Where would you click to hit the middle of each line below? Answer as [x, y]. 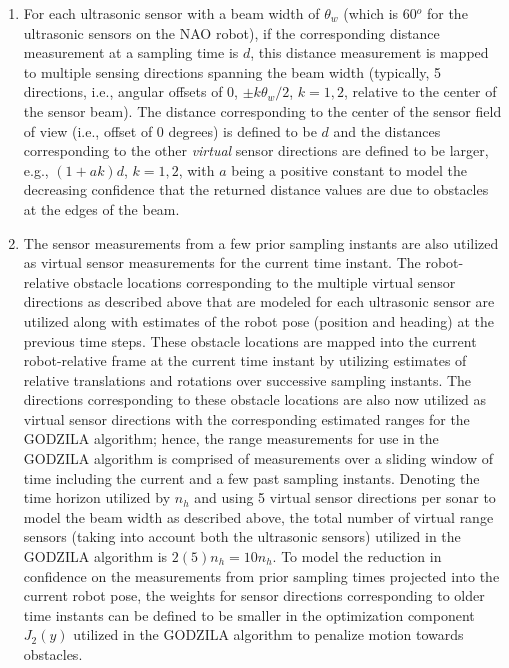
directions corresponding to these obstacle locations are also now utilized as [255, 399]
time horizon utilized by [97, 497]
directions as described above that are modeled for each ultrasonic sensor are [259, 301]
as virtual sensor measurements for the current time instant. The [222, 262]
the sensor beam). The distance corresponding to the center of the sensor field [262, 110]
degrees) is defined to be [242, 130]
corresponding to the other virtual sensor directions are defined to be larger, [256, 150]
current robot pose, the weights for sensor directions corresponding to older [254, 595]
